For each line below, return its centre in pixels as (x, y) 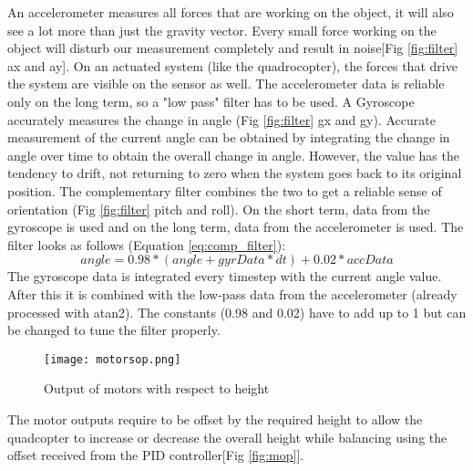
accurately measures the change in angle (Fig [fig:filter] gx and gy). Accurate (221, 119)
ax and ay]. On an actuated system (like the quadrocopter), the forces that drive (232, 65)
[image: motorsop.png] (113, 359)
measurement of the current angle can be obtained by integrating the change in (229, 137)
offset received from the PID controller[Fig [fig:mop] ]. (156, 455)
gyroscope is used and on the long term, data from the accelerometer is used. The (236, 227)
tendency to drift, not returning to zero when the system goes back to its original (235, 173)
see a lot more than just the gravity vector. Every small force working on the (222, 30)
